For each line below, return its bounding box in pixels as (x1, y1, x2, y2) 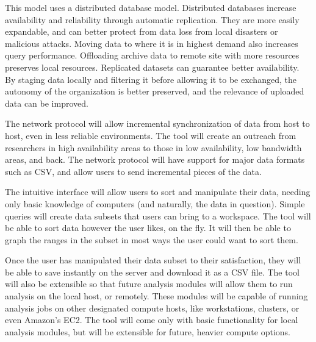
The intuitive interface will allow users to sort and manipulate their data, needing (5, 185, 311, 198)
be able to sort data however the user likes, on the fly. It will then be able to (5, 221, 291, 234)
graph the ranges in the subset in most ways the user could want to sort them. (5, 233, 298, 246)
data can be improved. (5, 96, 88, 109)
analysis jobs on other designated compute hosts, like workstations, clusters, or (5, 301, 300, 314)
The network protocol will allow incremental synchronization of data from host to (5, 117, 310, 130)
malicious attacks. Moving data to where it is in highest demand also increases (5, 37, 298, 49)
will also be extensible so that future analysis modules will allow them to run (5, 277, 293, 290)
